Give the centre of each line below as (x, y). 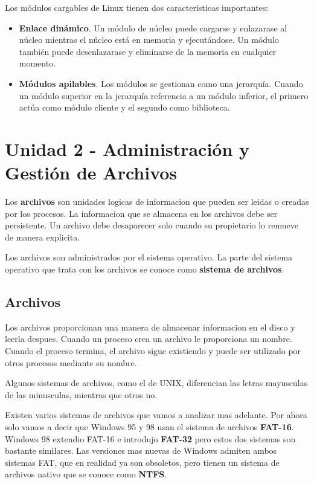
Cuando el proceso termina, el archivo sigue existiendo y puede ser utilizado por (153, 351)
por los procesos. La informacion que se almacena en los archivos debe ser (141, 213)
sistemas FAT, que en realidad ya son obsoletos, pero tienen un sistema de (142, 462)
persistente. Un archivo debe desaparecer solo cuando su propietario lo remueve (152, 225)
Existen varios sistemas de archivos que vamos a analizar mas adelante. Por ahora (156, 415)
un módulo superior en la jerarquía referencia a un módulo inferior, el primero (164, 95)
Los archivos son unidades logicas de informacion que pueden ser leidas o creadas (157, 202)
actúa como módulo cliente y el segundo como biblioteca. (124, 107)
